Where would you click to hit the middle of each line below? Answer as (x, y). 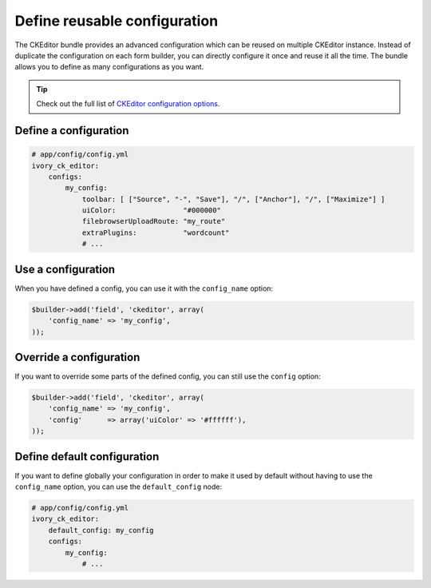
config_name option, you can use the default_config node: (119, 487)
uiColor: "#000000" (151, 211)
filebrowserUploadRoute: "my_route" (154, 221)
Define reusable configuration (117, 21)
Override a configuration (77, 357)
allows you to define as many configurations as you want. (109, 67)
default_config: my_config (101, 530)
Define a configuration (72, 131)
